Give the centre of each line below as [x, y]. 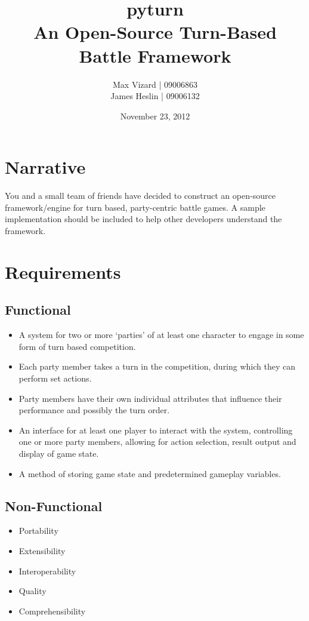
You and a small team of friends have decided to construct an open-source [140, 196]
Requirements [63, 271]
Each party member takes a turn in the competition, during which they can [157, 366]
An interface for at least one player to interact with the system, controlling [156, 430]
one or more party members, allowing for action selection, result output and [157, 442]
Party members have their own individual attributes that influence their [150, 398]
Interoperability [47, 571]
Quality [33, 591]
